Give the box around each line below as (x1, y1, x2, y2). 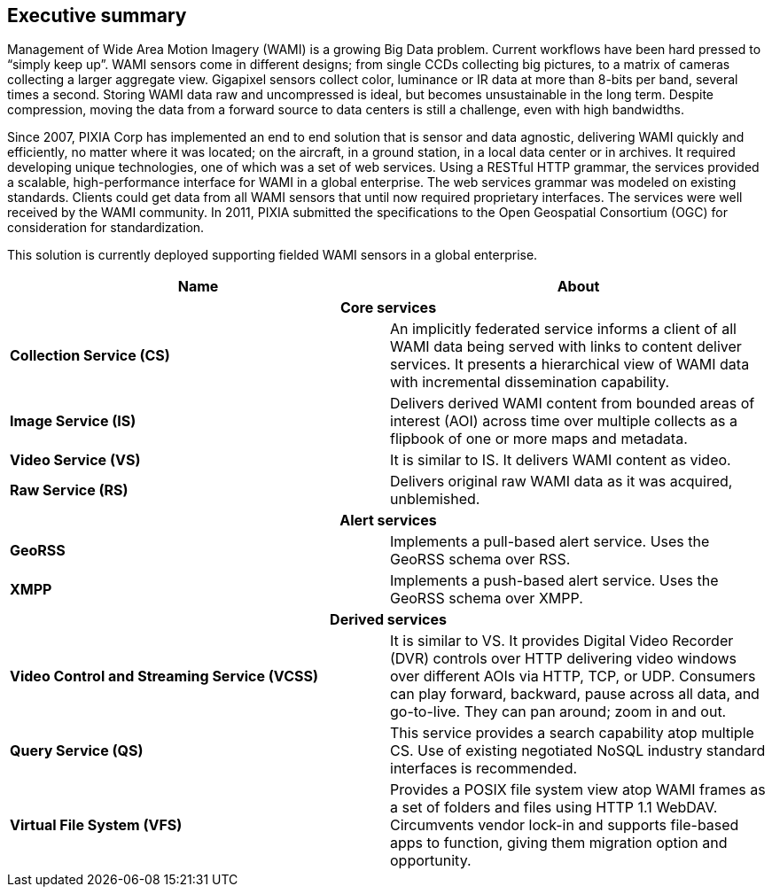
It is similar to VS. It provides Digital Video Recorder (390, 632, 734, 650)
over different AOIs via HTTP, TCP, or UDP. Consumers (390, 667, 756, 686)
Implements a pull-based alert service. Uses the (390, 533, 710, 551)
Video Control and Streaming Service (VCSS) (10, 667, 318, 686)
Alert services (339, 511, 437, 530)
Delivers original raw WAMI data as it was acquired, (390, 472, 733, 491)
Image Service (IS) (10, 412, 136, 431)
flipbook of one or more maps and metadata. (390, 430, 688, 448)
